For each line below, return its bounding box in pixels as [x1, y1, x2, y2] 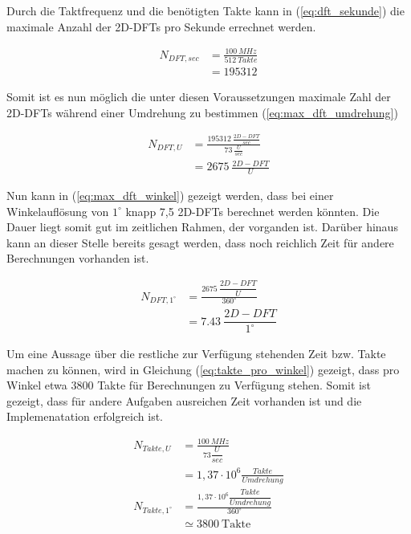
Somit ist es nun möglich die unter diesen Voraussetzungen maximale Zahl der [6, 88, 391, 105]
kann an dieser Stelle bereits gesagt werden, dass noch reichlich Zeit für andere [6, 234, 394, 251]
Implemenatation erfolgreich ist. [6, 408, 163, 425]
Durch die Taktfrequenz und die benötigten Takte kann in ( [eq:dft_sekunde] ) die [6, 2, 405, 18]
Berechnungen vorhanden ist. [6, 250, 149, 267]
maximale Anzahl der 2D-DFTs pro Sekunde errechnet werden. [6, 18, 316, 35]
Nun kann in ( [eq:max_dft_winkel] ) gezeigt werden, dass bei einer [6, 186, 334, 203]
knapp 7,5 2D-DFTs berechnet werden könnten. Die [125, 202, 380, 219]
